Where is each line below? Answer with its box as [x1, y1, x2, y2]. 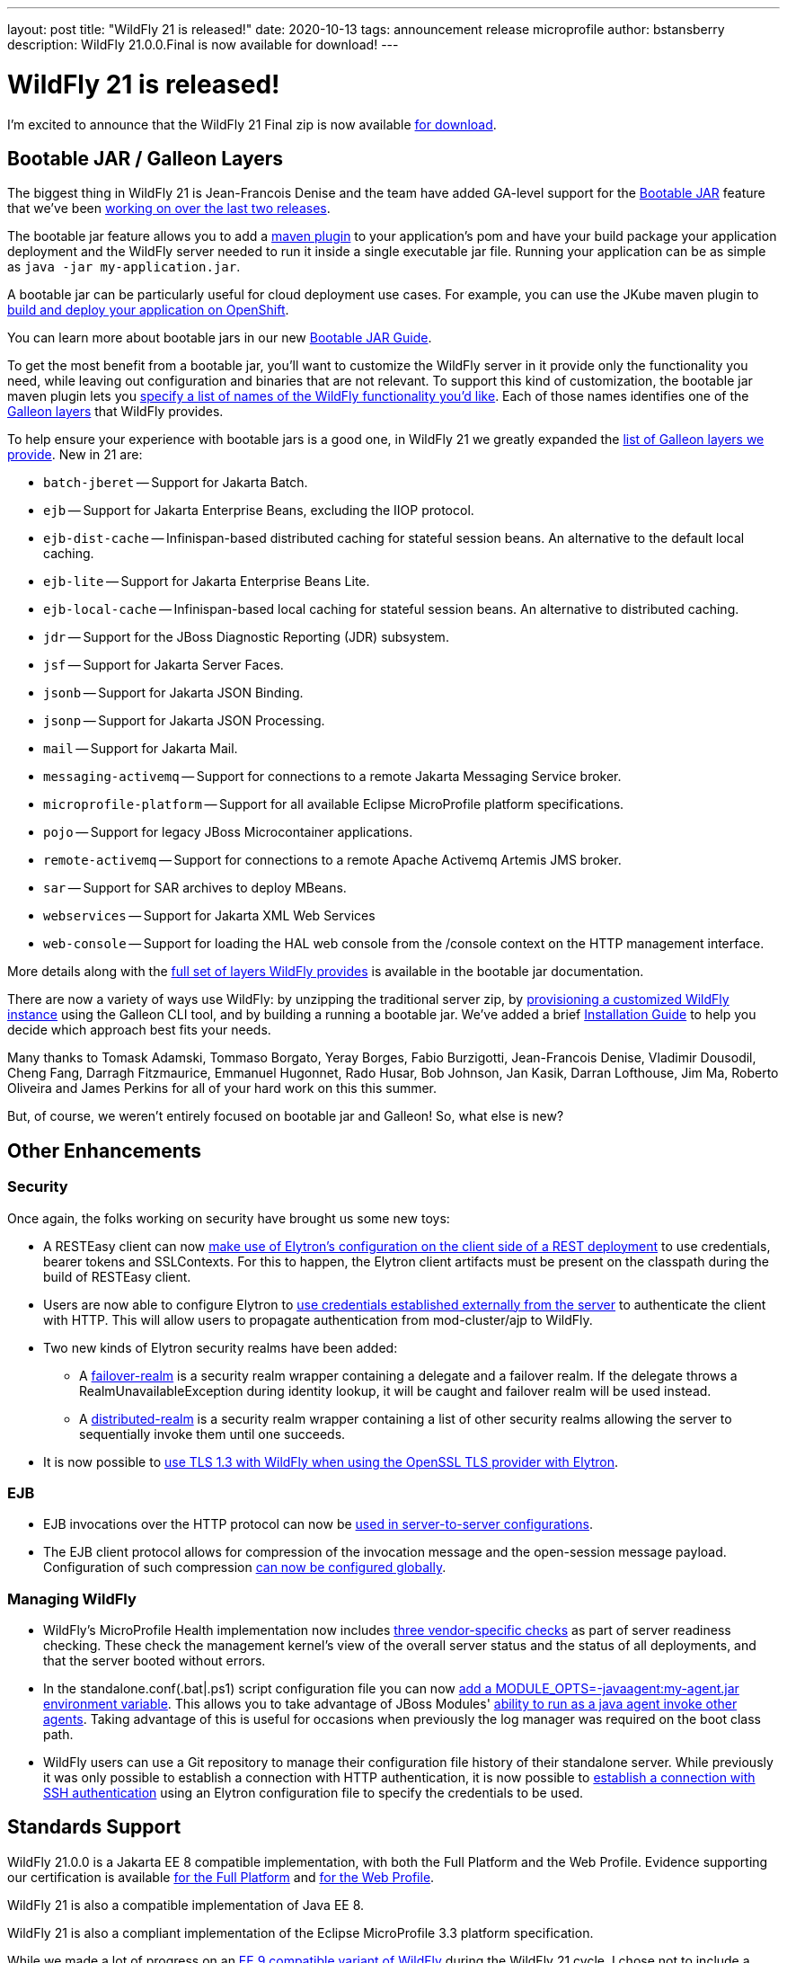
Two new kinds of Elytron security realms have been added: [43, 1339, 398, 1355]
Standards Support [7, 1816, 181, 1839]
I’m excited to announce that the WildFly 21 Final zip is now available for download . [7, 116, 497, 132]
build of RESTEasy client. [43, 1268, 191, 1284]
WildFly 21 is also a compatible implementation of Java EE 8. [7, 1896, 365, 1913]
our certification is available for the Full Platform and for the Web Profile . [7, 1869, 435, 1885]
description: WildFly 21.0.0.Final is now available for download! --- [7, 37, 399, 52]
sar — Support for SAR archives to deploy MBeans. [43, 880, 347, 896]
